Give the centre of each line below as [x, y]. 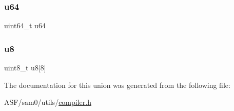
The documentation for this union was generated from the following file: [117, 85]
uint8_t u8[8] [25, 68]
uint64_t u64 [25, 25]
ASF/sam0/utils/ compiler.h [48, 102]
